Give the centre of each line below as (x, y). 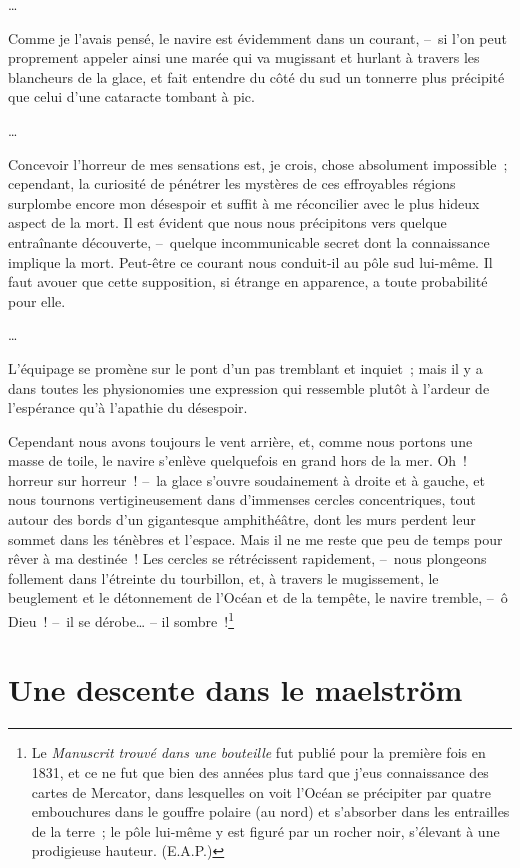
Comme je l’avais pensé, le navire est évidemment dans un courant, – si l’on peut (257, 37)
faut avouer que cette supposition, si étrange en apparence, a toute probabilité (248, 281)
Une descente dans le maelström (235, 689)
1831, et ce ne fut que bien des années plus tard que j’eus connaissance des (260, 772)
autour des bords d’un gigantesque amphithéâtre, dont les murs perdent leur (242, 519)
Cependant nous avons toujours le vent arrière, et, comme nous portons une (240, 440)
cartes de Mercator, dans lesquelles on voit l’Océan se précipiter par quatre (261, 791)
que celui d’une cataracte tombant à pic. (131, 96)
